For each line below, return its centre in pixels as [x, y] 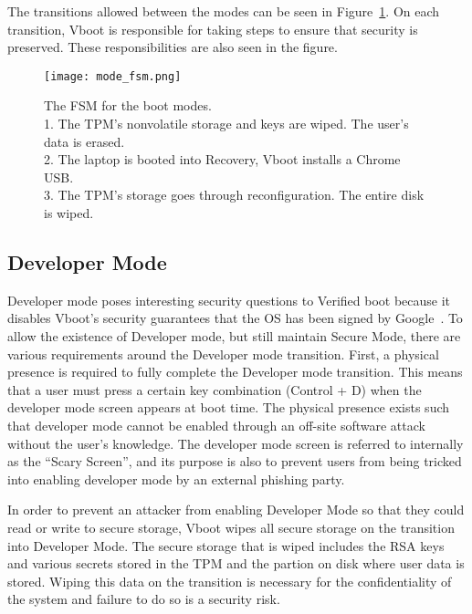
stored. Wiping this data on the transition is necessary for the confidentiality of [230, 581]
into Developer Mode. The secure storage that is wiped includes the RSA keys [226, 545]
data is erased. [84, 141]
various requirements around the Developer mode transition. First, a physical [223, 354]
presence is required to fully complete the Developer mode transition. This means [235, 372]
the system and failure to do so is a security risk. [144, 599]
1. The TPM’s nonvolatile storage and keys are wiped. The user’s [226, 124]
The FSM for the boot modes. [128, 105]
